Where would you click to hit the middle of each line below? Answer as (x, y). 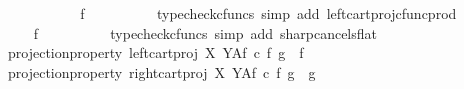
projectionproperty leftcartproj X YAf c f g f (155, 52)
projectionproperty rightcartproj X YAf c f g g (161, 71)
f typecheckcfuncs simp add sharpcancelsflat (205, 32)
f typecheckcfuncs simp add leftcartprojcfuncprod (268, 13)
